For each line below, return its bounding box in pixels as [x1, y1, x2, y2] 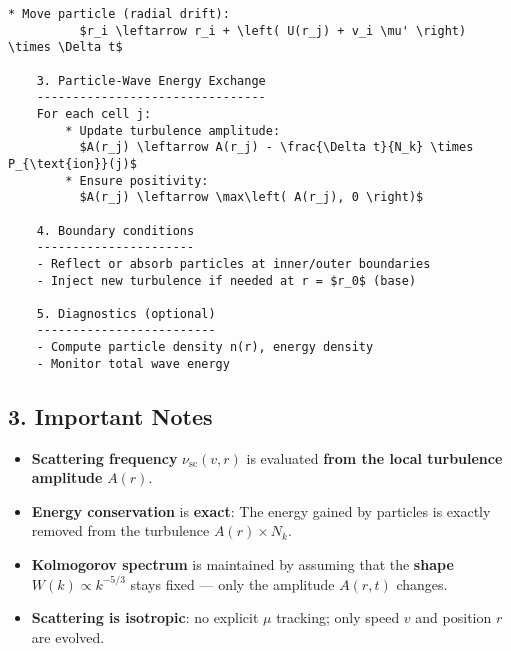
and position [415, 607, 492, 628]
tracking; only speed [276, 607, 400, 628]
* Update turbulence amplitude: [65, 123, 281, 138]
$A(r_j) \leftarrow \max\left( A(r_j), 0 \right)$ [79, 190, 424, 205]
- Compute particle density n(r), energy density [36, 340, 374, 355]
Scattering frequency [31, 447, 178, 468]
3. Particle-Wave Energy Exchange [36, 73, 266, 88]
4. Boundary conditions [36, 223, 195, 238]
